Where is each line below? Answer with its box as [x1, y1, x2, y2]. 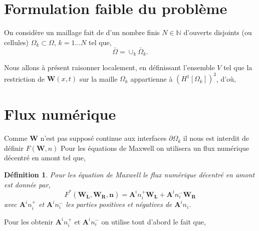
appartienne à [130, 73, 173, 84]
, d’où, [216, 73, 236, 84]
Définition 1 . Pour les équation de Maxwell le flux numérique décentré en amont [4, 169, 255, 179]
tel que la [223, 62, 252, 72]
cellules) [4, 37, 29, 47]
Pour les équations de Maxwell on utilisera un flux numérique [61, 142, 249, 153]
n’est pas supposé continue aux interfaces [40, 133, 167, 143]
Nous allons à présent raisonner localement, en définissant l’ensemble [4, 62, 215, 72]
